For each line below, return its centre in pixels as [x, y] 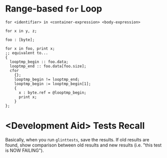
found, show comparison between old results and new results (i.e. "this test [83, 145]
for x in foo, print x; [30, 48]
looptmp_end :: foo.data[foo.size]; [48, 66]
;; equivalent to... [27, 53]
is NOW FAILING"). [25, 150]
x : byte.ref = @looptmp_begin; [52, 93]
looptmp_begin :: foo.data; [39, 62]
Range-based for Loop [54, 9]
